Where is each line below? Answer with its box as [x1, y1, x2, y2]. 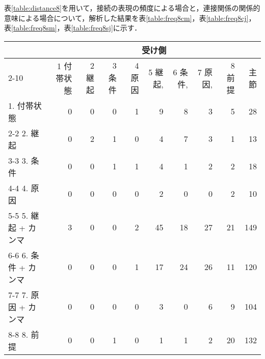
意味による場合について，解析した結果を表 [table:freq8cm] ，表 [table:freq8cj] [4, 12, 249, 23]
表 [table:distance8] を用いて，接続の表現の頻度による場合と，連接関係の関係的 [4, 3, 260, 13]
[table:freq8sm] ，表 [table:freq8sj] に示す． [11, 22, 142, 33]
